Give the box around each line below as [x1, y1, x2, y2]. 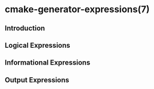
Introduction [5, 24, 45, 33]
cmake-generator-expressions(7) [5, 4, 150, 15]
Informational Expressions [5, 58, 90, 67]
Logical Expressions [5, 41, 70, 49]
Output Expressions [5, 75, 69, 84]
